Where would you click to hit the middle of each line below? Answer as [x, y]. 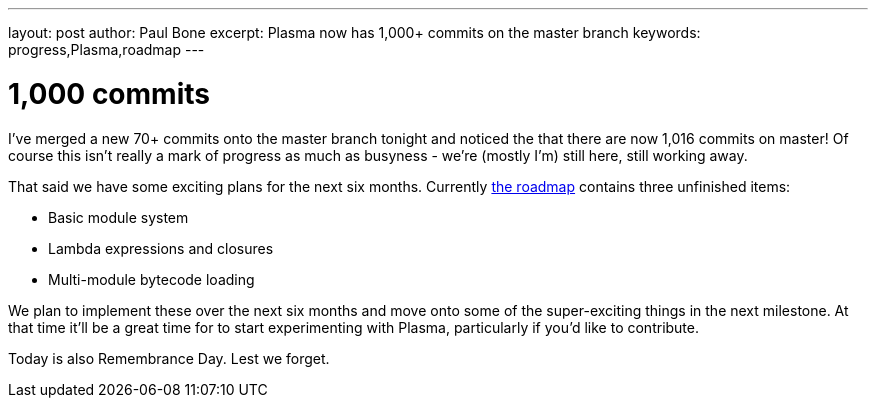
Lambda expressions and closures [161, 248]
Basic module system [118, 217]
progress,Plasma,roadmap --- [106, 49]
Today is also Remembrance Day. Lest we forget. [169, 358]
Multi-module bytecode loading [151, 279]
